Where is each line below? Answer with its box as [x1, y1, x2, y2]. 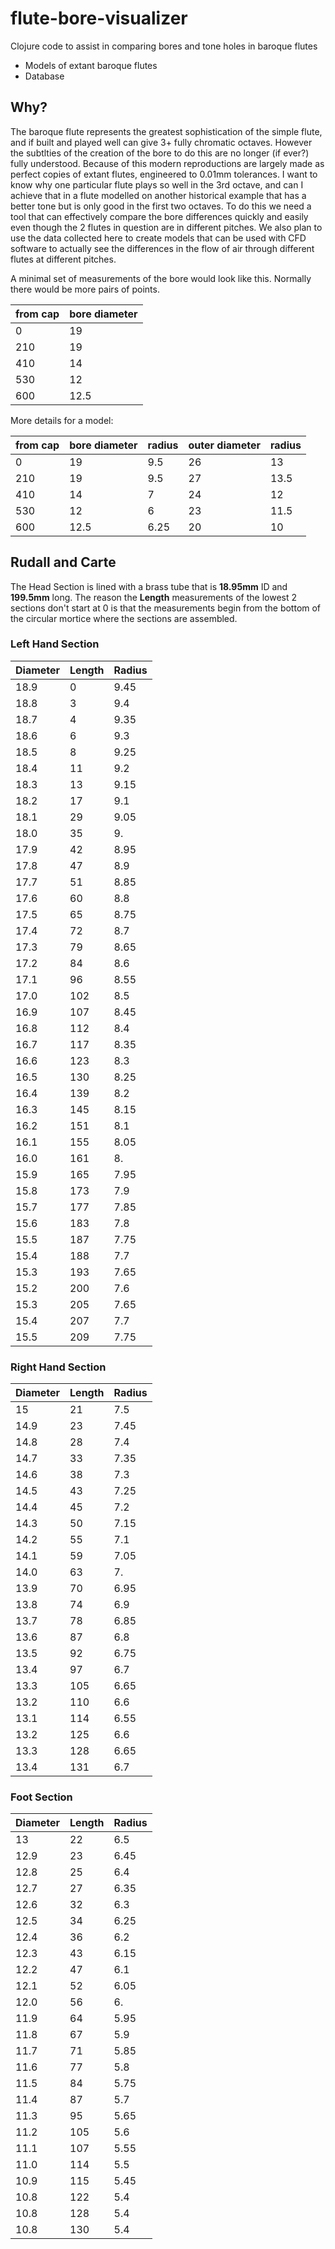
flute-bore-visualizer [10, 7, 188, 30]
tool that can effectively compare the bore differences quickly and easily [10, 210, 309, 222]
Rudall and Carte [10, 554, 117, 571]
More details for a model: [10, 414, 114, 426]
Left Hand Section [10, 637, 100, 651]
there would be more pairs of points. [10, 283, 160, 295]
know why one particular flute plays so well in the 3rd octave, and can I [10, 178, 304, 191]
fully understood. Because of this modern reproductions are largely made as [10, 157, 325, 169]
